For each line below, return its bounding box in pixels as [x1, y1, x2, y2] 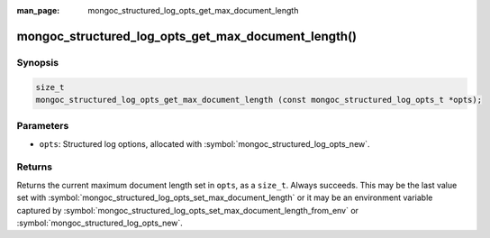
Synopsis [16, 56, 59, 69]
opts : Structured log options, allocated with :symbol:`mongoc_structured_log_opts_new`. [39, 138, 370, 149]
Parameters [16, 120, 69, 133]
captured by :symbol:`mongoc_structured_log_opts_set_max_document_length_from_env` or [16, 205, 359, 215]
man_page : [16, 5, 60, 15]
